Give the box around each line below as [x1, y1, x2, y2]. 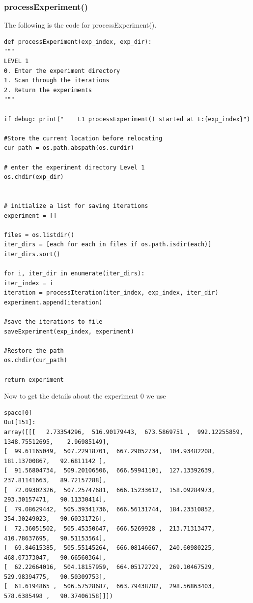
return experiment [4, 376, 64, 383]
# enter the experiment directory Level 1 [4, 164, 145, 171]
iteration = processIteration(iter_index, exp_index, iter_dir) [4, 289, 219, 297]
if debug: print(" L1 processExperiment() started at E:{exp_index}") [4, 115, 251, 123]
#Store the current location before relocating [4, 134, 163, 142]
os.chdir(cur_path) [4, 357, 67, 364]
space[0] [4, 409, 32, 416]
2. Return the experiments [4, 86, 92, 94]
